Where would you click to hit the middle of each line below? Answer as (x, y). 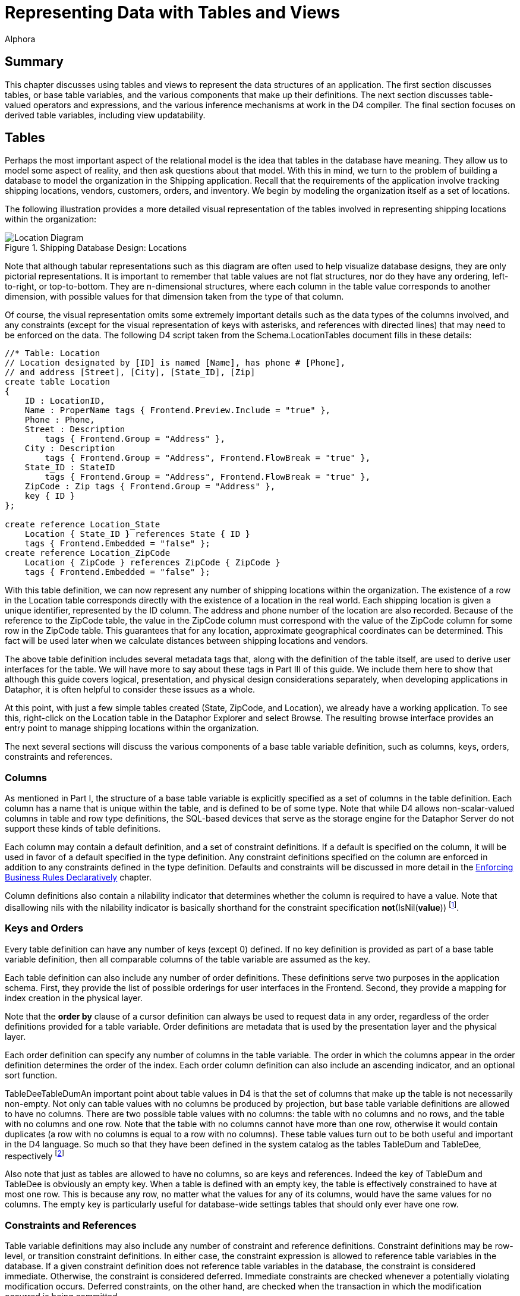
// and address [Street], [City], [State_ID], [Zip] (130, 372)
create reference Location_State (83, 525)
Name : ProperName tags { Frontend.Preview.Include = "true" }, (177, 410)
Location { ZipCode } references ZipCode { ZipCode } (152, 563)
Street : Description (75, 430)
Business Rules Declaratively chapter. (78, 877)
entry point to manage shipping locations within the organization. (132, 728)
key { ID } (50, 496)
